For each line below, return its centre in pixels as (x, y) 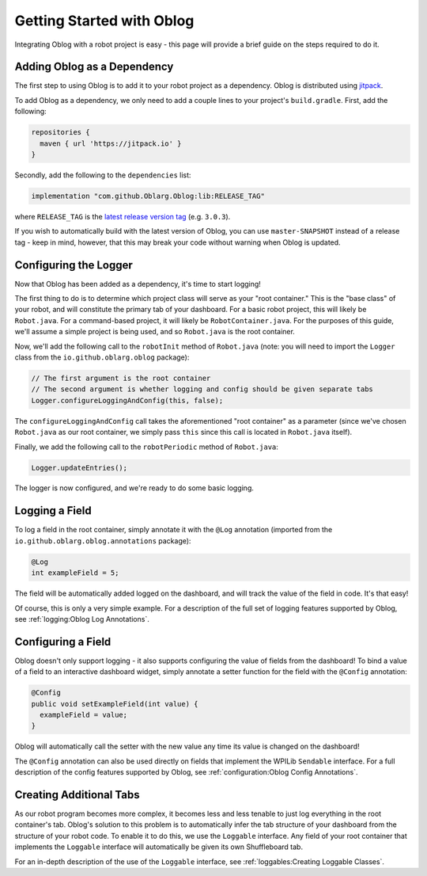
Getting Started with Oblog (104, 21)
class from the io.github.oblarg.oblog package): (102, 357)
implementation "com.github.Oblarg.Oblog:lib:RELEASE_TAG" (148, 196)
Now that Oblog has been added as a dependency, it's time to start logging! (138, 284)
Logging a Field (53, 511)
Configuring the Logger (74, 265)
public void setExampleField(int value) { (115, 704)
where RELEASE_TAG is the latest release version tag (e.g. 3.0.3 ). (123, 216)
